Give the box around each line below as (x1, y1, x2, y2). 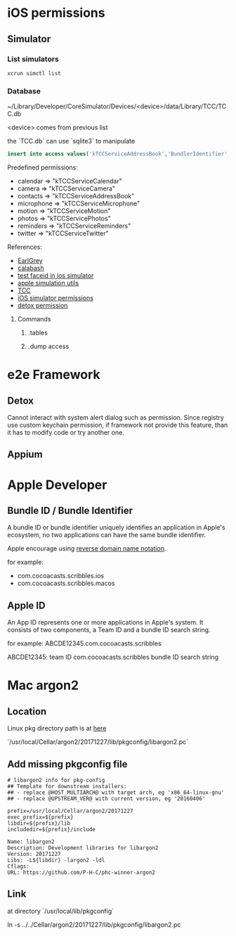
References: (7, 243, 42, 251)
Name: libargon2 (7, 838, 55, 845)
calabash (17, 264, 44, 272)
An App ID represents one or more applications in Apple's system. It (7, 618, 204, 627)
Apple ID (7, 599, 46, 611)
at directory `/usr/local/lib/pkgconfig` (7, 906, 114, 915)
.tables (27, 328, 48, 337)
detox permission (17, 301, 68, 310)
